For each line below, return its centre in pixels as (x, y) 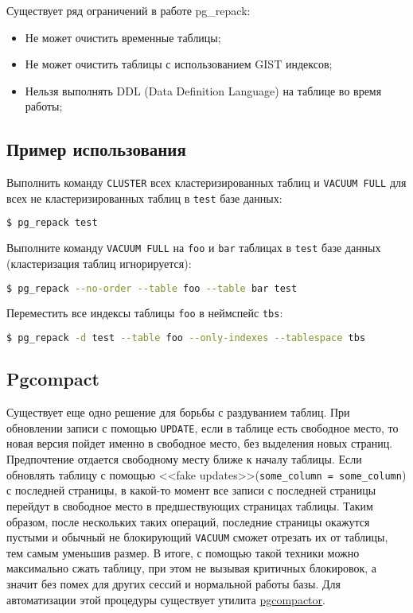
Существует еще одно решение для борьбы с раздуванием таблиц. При (178, 412)
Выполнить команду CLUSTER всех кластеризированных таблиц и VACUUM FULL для (206, 182)
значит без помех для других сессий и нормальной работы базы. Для (174, 583)
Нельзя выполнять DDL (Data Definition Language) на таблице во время (203, 90)
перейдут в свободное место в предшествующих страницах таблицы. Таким (190, 505)
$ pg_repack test (52, 223)
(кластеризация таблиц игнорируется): (99, 264)
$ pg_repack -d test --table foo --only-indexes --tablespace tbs (186, 338)
